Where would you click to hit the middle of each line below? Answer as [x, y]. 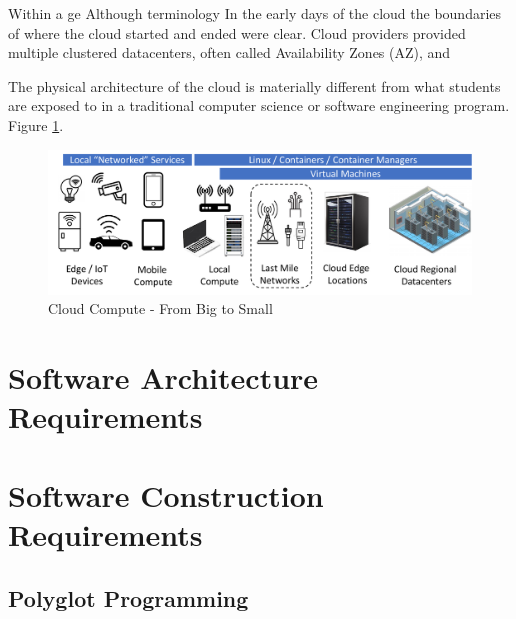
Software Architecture [163, 377]
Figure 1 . [36, 124]
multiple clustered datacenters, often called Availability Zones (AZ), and [229, 52]
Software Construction [166, 494]
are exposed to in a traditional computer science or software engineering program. [259, 105]
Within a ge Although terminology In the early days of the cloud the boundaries [255, 13]
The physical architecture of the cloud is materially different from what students [254, 85]
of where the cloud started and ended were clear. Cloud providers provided [237, 32]
